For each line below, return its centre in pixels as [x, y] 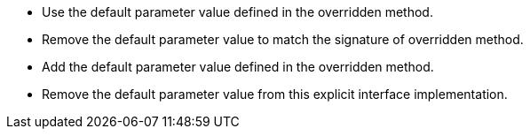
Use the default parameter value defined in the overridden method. [237, 12]
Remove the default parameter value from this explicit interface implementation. [275, 94]
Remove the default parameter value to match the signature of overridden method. [283, 39]
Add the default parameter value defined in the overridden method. [238, 67]
